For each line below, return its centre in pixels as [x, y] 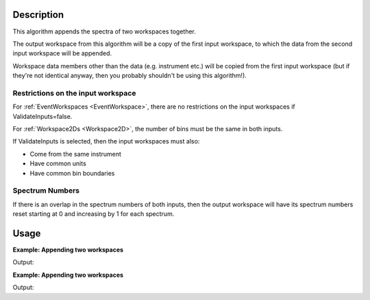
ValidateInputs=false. [42, 116]
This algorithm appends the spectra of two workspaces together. [104, 31]
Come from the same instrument [75, 154]
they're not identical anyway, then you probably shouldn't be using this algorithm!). [129, 76]
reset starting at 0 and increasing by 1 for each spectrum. [94, 214]
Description [38, 15]
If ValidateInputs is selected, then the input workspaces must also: [106, 141]
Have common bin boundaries [72, 173]
